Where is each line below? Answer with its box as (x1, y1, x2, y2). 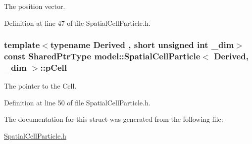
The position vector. (4, 1, 65, 11)
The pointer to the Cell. (4, 81, 77, 91)
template (4, 39, 40, 51)
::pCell (40, 61, 67, 73)
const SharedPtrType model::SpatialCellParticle (4, 50, 201, 62)
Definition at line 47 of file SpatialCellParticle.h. (4, 17, 151, 28)
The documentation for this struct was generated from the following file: (4, 114, 223, 124)
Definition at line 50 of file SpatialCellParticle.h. (4, 97, 151, 107)
